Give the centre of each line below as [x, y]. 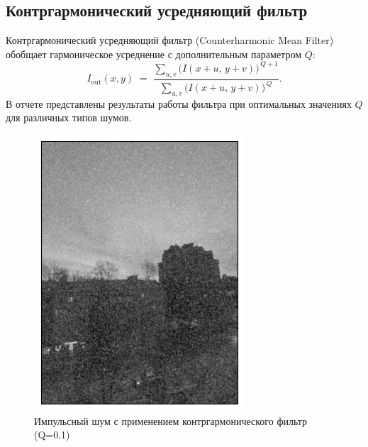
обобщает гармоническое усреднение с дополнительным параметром [154, 54]
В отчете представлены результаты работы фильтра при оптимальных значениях [179, 103]
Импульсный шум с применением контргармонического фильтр [171, 420]
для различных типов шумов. [69, 117]
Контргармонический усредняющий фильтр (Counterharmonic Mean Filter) [170, 40]
